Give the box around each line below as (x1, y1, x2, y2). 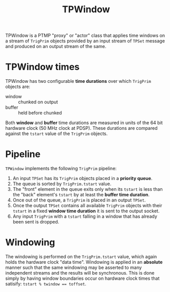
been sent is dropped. (12, 219, 59, 225)
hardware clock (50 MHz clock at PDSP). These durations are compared (5, 125, 158, 131)
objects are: (5, 83, 31, 90)
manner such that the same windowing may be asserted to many (5, 264, 142, 271)
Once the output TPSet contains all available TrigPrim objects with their (12, 203, 162, 209)
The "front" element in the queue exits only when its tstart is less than (12, 186, 163, 192)
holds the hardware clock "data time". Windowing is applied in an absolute (5, 259, 163, 265)
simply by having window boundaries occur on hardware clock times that (5, 275, 160, 281)
